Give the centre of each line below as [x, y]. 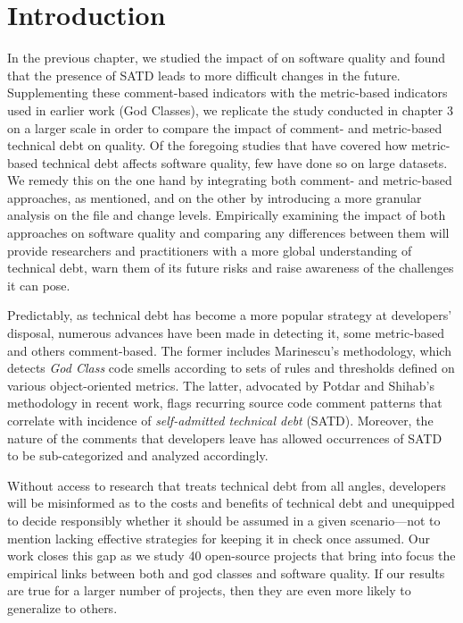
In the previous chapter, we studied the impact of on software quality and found [227, 58]
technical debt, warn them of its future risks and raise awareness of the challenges [231, 268]
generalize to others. [62, 607]
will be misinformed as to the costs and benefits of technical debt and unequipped [231, 503]
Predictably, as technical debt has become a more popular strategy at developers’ [230, 315]
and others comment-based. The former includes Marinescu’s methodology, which [229, 350]
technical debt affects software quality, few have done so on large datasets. [244, 162]
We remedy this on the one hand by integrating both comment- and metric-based [230, 180]
